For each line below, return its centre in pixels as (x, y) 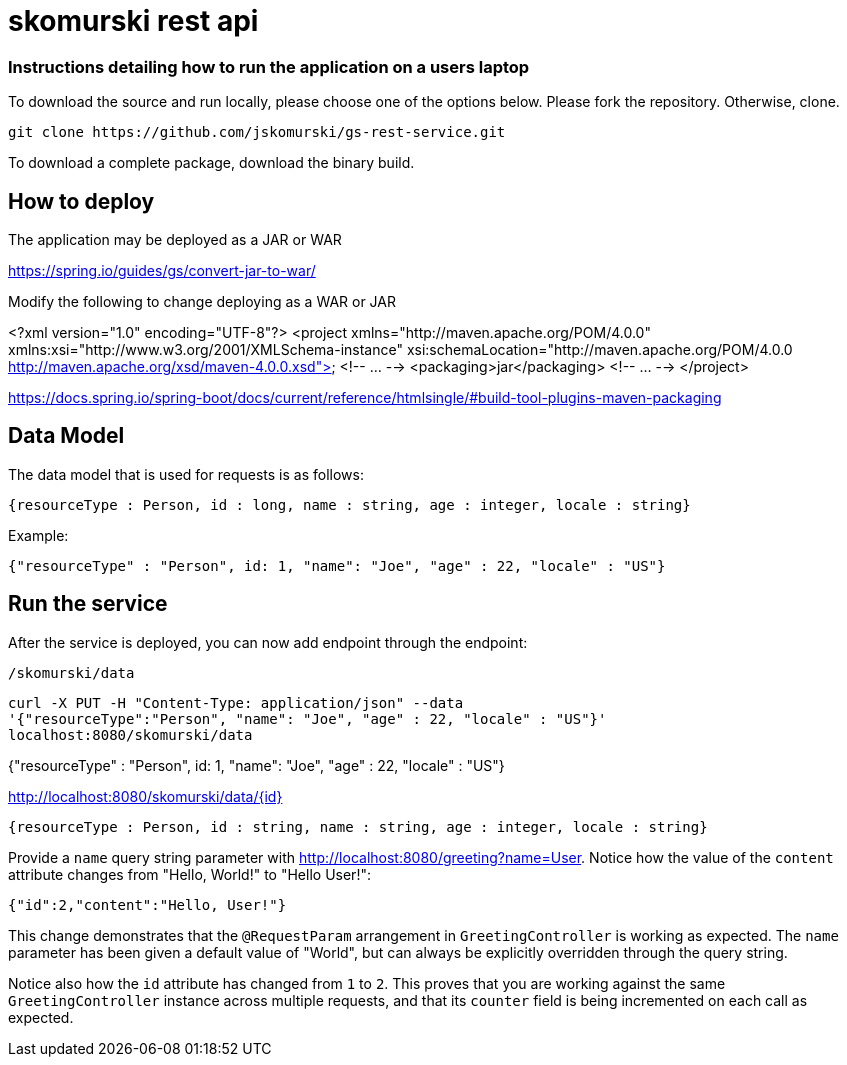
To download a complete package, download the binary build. (211, 163)
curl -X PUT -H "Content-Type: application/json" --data (236, 702)
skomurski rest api (133, 21)
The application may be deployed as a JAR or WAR (175, 239)
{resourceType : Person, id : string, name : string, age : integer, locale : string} (358, 826)
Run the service (88, 604)
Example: (38, 535)
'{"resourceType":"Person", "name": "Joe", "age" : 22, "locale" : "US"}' (307, 718)
